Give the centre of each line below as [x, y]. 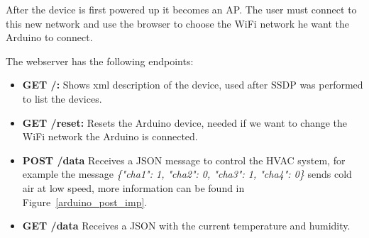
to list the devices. [62, 98]
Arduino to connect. [49, 37]
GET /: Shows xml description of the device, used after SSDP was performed [193, 85]
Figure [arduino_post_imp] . [85, 202]
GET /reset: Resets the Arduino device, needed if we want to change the [185, 122]
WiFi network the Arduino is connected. [110, 136]
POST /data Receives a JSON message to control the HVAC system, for [184, 160]
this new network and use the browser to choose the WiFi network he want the [178, 23]
